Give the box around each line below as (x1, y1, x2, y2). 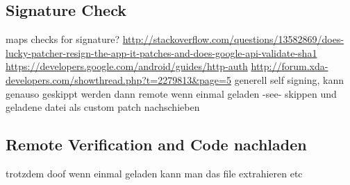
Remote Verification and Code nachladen (6, 134, 307, 155)
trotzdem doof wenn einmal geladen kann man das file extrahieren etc (6, 166, 303, 180)
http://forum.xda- (251, 59, 328, 73)
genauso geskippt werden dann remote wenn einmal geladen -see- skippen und (6, 86, 337, 100)
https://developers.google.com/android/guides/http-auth (6, 59, 248, 73)
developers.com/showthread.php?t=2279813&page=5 (6, 72, 231, 87)
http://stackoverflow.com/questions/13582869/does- (122, 32, 344, 46)
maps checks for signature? (6, 32, 120, 46)
